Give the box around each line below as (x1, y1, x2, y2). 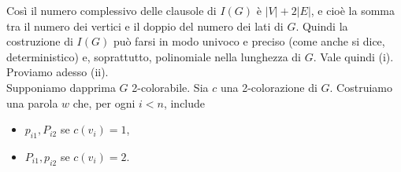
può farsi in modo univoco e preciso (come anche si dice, (113, 33, 385, 49)
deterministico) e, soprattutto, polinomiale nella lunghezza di (6, 48, 301, 64)
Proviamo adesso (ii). (6, 64, 109, 80)
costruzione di (6, 33, 73, 49)
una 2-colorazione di (220, 79, 317, 95)
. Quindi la (295, 17, 348, 34)
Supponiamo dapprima (6, 79, 116, 95)
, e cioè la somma (310, 2, 395, 18)
